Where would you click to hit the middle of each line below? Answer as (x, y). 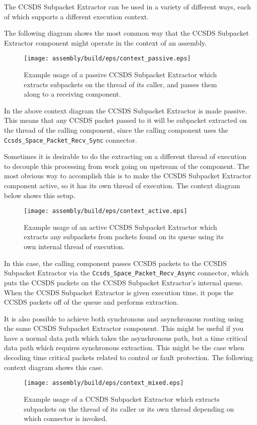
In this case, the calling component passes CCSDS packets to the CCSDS (115, 263)
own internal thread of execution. (74, 246)
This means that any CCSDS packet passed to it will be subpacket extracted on (126, 120)
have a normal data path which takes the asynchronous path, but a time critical (126, 338)
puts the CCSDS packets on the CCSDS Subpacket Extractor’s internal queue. (124, 282)
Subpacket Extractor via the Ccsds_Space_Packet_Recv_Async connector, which (127, 273)
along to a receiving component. (72, 94)
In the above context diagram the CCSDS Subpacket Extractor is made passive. (126, 110)
